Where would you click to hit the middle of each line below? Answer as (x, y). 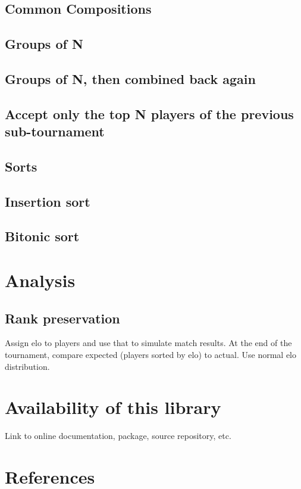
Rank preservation (62, 318)
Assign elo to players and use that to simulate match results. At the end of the (148, 343)
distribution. (27, 366)
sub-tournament (55, 131)
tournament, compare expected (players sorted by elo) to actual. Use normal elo (150, 355)
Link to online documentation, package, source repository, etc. (118, 436)
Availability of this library (113, 407)
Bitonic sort (42, 236)
